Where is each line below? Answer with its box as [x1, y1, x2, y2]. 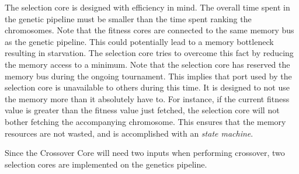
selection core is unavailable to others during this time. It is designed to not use [5, 81, 290, 93]
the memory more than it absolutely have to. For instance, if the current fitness [5, 92, 290, 105]
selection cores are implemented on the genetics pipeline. [5, 158, 207, 170]
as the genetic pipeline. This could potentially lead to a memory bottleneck [5, 35, 274, 47]
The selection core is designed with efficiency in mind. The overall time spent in [5, 1, 290, 13]
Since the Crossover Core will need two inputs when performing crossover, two [5, 147, 285, 159]
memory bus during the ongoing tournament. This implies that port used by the [5, 69, 292, 82]
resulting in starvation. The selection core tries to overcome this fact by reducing [5, 47, 294, 59]
